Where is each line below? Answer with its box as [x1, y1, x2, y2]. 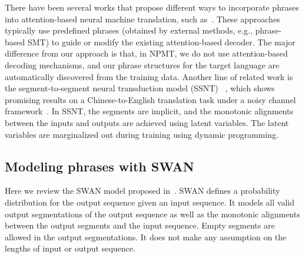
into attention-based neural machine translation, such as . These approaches [5, 12, 280, 25]
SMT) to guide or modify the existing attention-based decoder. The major [27, 35, 296, 48]
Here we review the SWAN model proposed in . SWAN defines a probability [5, 184, 280, 197]
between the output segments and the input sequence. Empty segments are [5, 219, 275, 231]
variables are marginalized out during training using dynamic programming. [5, 128, 279, 140]
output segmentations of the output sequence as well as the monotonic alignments [5, 207, 300, 220]
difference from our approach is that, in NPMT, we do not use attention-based [5, 47, 288, 59]
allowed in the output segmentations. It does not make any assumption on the [5, 230, 287, 243]
